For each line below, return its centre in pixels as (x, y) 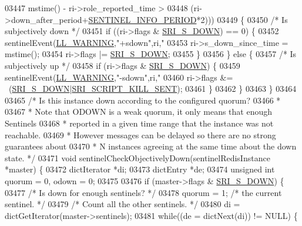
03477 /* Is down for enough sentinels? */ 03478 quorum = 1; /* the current (143, 192)
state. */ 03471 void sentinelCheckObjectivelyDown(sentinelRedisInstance (137, 157)
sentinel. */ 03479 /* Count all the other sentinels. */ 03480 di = (123, 204)
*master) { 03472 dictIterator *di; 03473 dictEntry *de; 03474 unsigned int (140, 169)
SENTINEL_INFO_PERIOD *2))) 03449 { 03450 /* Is (188, 19)
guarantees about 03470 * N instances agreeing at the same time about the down (151, 146)
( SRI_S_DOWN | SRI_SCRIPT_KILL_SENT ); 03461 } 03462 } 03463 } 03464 (152, 89)
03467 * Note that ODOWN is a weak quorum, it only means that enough (138, 112)
